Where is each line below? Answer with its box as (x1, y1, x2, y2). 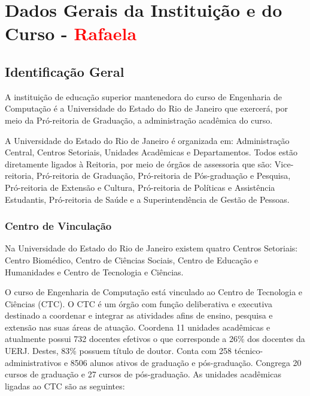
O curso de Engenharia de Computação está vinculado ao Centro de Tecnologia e (5, 286, 303, 298)
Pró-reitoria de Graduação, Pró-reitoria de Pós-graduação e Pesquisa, (36, 169, 291, 182)
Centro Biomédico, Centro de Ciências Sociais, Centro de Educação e (5, 253, 259, 266)
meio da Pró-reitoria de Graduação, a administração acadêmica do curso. (5, 113, 273, 126)
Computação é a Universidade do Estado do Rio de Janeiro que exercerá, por (5, 102, 288, 115)
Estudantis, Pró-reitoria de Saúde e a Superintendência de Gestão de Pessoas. (5, 193, 290, 205)
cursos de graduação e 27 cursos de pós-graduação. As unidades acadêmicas (5, 368, 281, 380)
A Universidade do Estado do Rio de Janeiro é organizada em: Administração (5, 134, 290, 146)
